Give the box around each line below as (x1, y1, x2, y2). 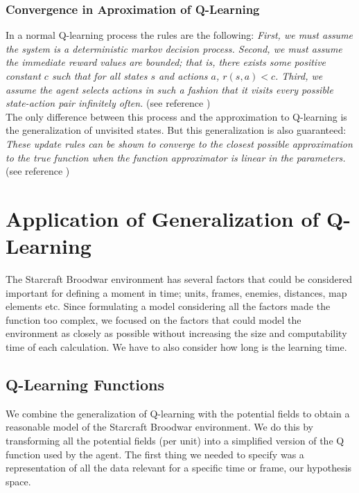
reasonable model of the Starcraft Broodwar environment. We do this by (6, 420, 313, 434)
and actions (159, 69, 208, 83)
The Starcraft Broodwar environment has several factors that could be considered (6, 272, 353, 286)
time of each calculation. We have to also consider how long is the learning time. (6, 340, 347, 354)
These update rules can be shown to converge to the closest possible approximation (6, 136, 353, 150)
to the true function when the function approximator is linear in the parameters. (6, 150, 346, 164)
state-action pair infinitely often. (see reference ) (6, 96, 211, 110)
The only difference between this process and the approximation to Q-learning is (6, 109, 347, 123)
